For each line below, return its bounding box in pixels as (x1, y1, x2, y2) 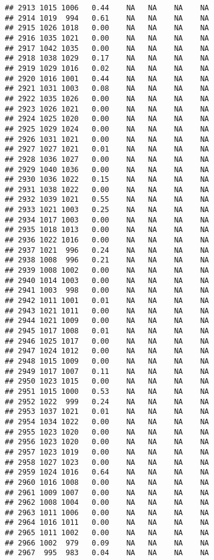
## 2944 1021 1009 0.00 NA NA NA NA (5, 316, 209, 325)
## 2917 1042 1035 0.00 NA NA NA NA (5, 44, 209, 53)
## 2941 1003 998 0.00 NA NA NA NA (5, 286, 209, 295)
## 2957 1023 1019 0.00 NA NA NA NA (5, 447, 209, 456)
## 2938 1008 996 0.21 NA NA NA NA (5, 256, 209, 265)
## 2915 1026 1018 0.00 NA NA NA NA (5, 24, 209, 33)
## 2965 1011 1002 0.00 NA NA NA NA (5, 528, 209, 538)
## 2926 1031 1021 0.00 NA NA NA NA (5, 135, 209, 144)
